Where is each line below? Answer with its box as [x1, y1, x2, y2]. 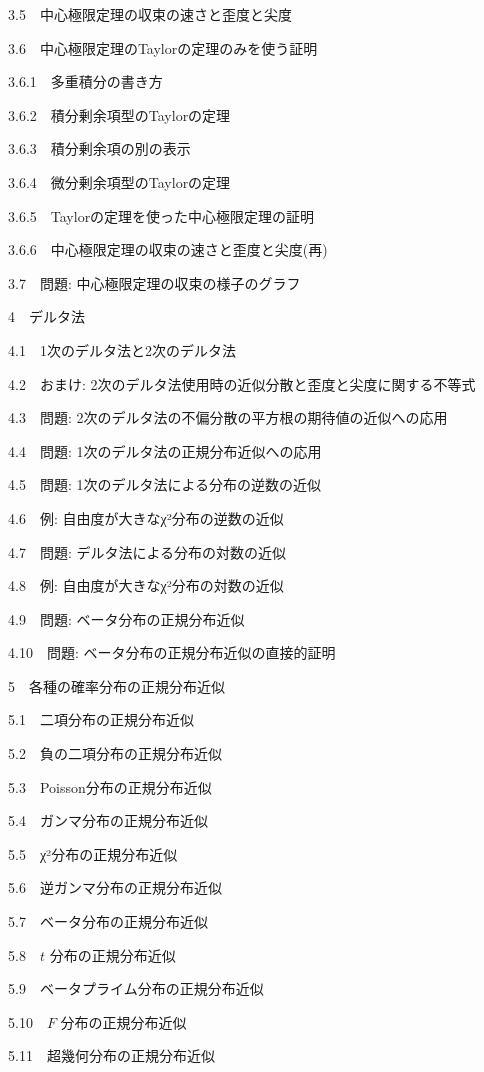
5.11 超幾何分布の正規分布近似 [8, 1045, 215, 1066]
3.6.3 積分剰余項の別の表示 [8, 138, 191, 159]
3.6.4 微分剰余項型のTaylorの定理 [8, 171, 231, 192]
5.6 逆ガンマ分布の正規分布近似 [8, 877, 222, 898]
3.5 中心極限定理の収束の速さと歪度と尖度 [8, 4, 292, 24]
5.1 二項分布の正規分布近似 [8, 709, 194, 730]
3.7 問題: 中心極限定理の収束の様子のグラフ [8, 272, 301, 293]
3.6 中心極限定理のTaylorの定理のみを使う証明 [8, 37, 318, 58]
